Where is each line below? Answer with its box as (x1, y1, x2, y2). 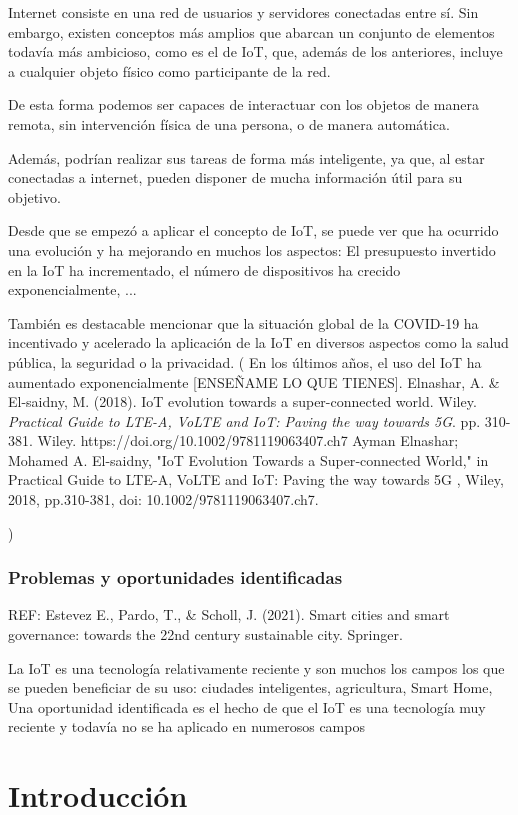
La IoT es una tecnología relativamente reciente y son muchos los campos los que (8, 657, 505, 678)
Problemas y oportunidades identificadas (8, 565, 343, 590)
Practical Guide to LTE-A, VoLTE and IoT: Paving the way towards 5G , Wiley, (8, 469, 504, 490)
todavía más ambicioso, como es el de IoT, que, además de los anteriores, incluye (8, 41, 503, 62)
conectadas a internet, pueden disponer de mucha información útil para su (8, 167, 463, 188)
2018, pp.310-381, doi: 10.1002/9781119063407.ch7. (8, 489, 319, 510)
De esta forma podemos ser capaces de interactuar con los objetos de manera (8, 94, 479, 115)
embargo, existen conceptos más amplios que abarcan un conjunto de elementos (8, 21, 495, 42)
